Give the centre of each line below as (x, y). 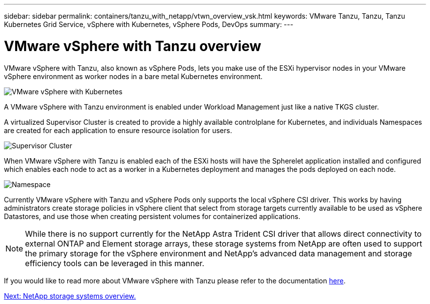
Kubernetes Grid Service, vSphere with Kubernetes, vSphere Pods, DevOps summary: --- (149, 24)
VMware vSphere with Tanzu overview (133, 46)
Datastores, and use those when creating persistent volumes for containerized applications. (152, 216)
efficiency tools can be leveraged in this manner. (115, 263)
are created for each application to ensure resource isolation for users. (118, 130)
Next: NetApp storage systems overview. (70, 296)
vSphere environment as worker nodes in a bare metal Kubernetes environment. (133, 76)
